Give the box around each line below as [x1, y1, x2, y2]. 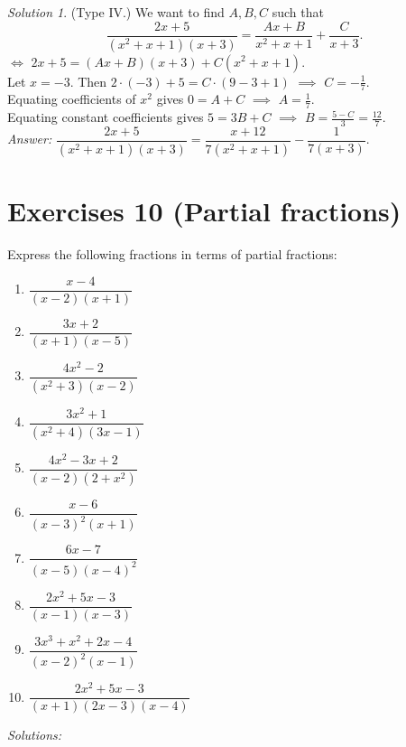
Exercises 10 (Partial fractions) [7, 192, 401, 229]
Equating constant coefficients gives [7, 107, 204, 126]
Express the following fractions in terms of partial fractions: [7, 245, 337, 264]
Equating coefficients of [7, 89, 136, 108]
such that [272, 3, 324, 21]
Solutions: [7, 725, 62, 744]
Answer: [7, 129, 52, 148]
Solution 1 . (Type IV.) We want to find [7, 3, 225, 21]
